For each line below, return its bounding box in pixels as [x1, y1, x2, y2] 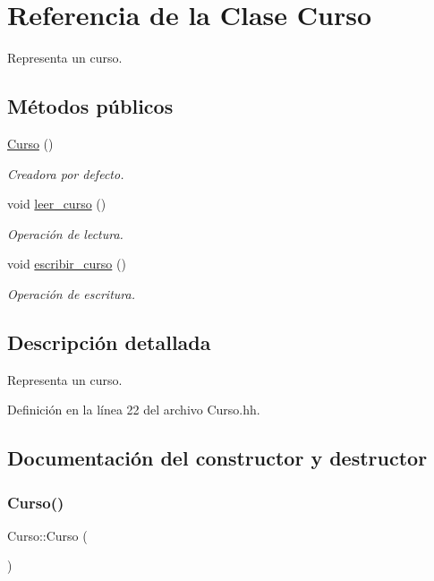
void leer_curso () [7, 194, 106, 213]
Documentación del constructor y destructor [7, 444, 428, 472]
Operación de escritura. [7, 284, 135, 303]
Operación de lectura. [7, 224, 123, 243]
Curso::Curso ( [7, 525, 88, 544]
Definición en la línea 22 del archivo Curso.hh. [7, 400, 260, 419]
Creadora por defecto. [7, 164, 124, 183]
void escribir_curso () [7, 254, 126, 273]
